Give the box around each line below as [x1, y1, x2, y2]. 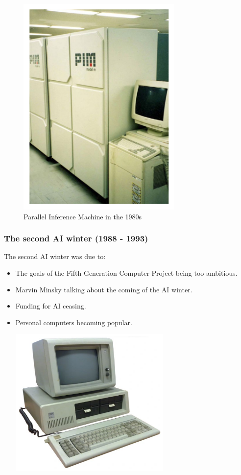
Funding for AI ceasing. [15, 301, 86, 311]
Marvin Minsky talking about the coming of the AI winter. [15, 284, 193, 294]
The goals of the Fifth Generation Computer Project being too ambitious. [15, 268, 238, 278]
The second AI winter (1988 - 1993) [4, 232, 148, 244]
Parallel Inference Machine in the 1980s [24, 211, 142, 221]
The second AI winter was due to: [4, 251, 106, 261]
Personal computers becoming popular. [15, 317, 132, 327]
